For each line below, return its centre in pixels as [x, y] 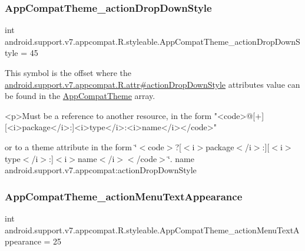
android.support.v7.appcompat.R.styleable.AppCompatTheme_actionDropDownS [152, 41]
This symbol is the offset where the [68, 72]
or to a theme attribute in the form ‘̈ [71, 146]
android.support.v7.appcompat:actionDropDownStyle [101, 170]
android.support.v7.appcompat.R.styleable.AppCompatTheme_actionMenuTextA [152, 229]
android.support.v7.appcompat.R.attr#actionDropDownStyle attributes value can [152, 84]
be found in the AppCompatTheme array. [80, 96]
